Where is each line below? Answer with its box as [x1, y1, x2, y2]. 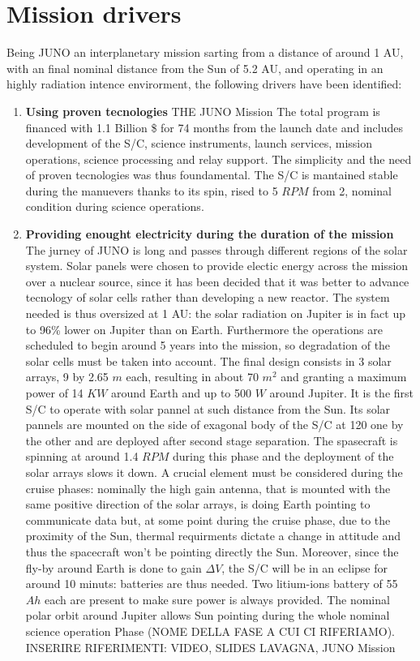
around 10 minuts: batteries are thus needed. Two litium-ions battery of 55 [25, 575, 398, 592]
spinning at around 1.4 [25, 448, 139, 465]
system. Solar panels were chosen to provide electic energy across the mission [25, 257, 409, 274]
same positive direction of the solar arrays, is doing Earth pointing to [25, 496, 371, 513]
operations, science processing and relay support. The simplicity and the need [25, 150, 412, 167]
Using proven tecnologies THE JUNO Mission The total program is [25, 102, 380, 119]
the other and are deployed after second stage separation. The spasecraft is [25, 431, 398, 449]
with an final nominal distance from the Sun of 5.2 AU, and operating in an [6, 59, 384, 76]
